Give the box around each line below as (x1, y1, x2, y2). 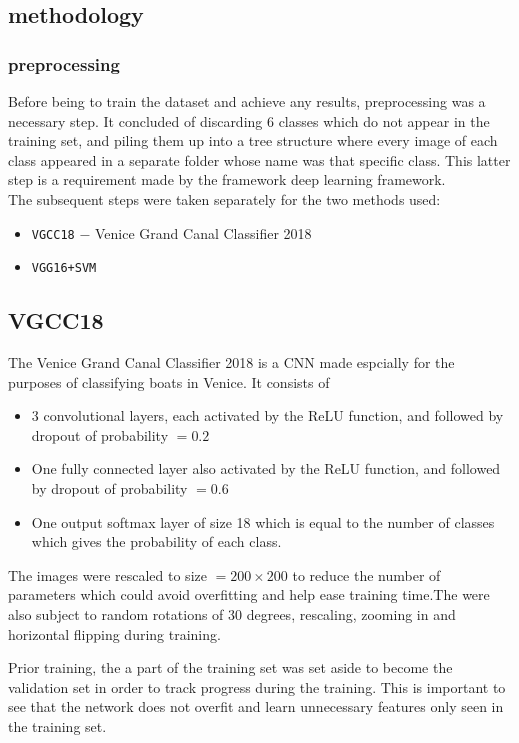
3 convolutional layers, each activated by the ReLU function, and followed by (31, 405, 504, 426)
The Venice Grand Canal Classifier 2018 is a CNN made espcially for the (8, 352, 455, 373)
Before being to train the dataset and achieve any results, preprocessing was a (8, 91, 486, 111)
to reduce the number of (292, 564, 441, 585)
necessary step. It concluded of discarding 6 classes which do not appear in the (8, 110, 490, 131)
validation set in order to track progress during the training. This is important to (8, 676, 506, 697)
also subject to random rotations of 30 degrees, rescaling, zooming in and (8, 604, 456, 625)
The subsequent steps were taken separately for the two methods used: (8, 188, 441, 209)
